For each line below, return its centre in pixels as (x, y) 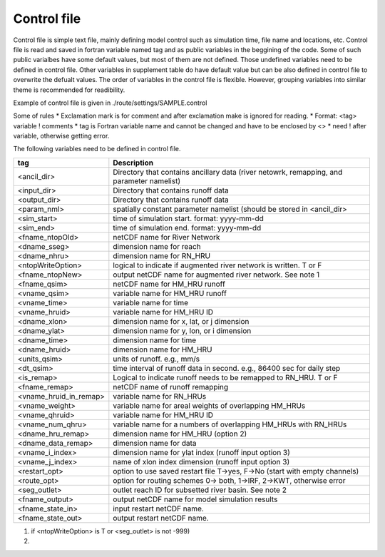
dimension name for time (155, 340)
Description (133, 163)
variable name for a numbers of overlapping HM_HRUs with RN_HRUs (230, 424)
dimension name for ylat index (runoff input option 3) (201, 452)
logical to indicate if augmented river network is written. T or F (217, 265)
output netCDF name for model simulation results (195, 499)
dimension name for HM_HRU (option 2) (180, 434)
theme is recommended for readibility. (69, 90)
